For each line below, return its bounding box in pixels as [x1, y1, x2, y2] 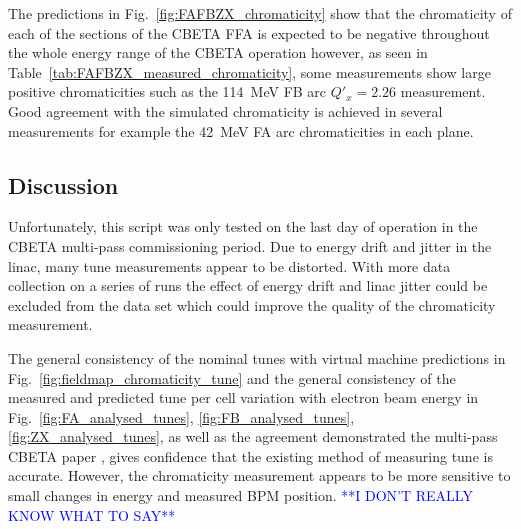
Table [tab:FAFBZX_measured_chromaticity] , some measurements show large [8, 61, 491, 82]
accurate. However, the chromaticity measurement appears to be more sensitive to [8, 465, 511, 486]
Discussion [8, 169, 119, 200]
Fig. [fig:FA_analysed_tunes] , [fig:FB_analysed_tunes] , [8, 406, 355, 427]
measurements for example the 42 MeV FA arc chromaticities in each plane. [8, 120, 474, 141]
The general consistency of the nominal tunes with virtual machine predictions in [8, 347, 506, 368]
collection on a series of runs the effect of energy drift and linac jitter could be [8, 275, 488, 296]
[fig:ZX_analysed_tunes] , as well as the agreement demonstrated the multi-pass [8, 426, 498, 447]
